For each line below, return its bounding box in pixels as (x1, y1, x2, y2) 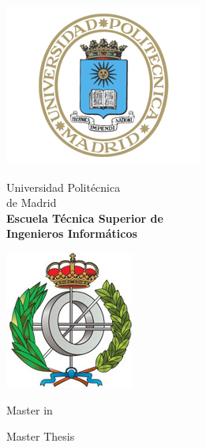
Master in (6, 401, 53, 418)
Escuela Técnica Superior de (6, 209, 163, 226)
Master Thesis (6, 428, 75, 445)
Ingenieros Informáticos (6, 225, 137, 242)
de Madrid (6, 194, 57, 211)
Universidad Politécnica (6, 178, 121, 195)
